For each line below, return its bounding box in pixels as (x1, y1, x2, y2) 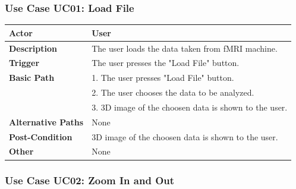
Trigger (9, 56, 40, 69)
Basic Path (9, 71, 55, 84)
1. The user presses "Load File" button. (92, 71, 234, 84)
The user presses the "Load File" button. (92, 56, 240, 69)
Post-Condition (9, 130, 73, 143)
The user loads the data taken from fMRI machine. (92, 42, 278, 54)
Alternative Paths (9, 115, 84, 128)
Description (9, 42, 58, 54)
